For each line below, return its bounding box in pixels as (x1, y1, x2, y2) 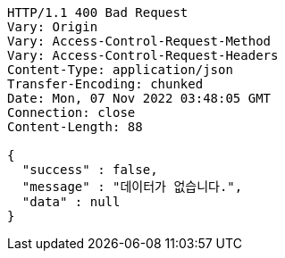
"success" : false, (21, 162, 158, 177)
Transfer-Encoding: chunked (7, 77, 204, 91)
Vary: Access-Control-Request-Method (7, 34, 272, 48)
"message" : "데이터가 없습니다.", (21, 179, 243, 194)
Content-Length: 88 (7, 120, 143, 134)
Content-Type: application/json (7, 62, 233, 77)
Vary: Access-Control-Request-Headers (7, 48, 279, 62)
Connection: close (7, 105, 136, 120)
